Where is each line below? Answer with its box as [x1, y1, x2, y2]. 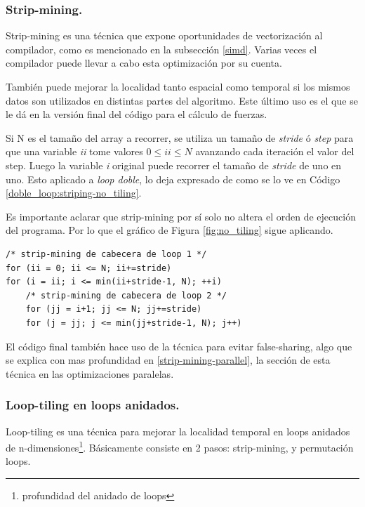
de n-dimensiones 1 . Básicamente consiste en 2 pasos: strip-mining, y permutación [6, 438, 354, 454]
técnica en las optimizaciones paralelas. [6, 366, 174, 381]
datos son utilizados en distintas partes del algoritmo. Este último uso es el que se [6, 93, 358, 107]
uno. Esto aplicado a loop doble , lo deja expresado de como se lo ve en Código [6, 171, 340, 186]
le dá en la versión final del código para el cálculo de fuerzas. [6, 107, 267, 121]
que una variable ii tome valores [6, 144, 143, 159]
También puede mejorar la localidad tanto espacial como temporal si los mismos [6, 79, 350, 93]
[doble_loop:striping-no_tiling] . [6, 185, 142, 200]
